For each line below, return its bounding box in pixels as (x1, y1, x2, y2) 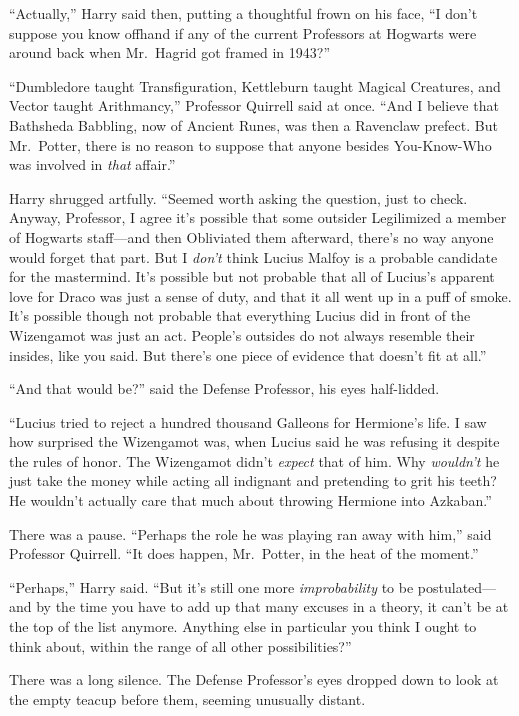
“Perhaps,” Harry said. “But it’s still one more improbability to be (9, 576, 414, 597)
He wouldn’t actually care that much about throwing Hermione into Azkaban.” (9, 490, 492, 511)
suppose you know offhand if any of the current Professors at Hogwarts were (9, 22, 477, 43)
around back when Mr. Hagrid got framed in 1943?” (9, 42, 331, 63)
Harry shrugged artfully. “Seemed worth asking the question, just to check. (9, 187, 468, 208)
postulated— (417, 576, 497, 597)
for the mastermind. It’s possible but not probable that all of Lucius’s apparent (9, 266, 495, 287)
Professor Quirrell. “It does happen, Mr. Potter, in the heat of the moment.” (9, 543, 479, 564)
